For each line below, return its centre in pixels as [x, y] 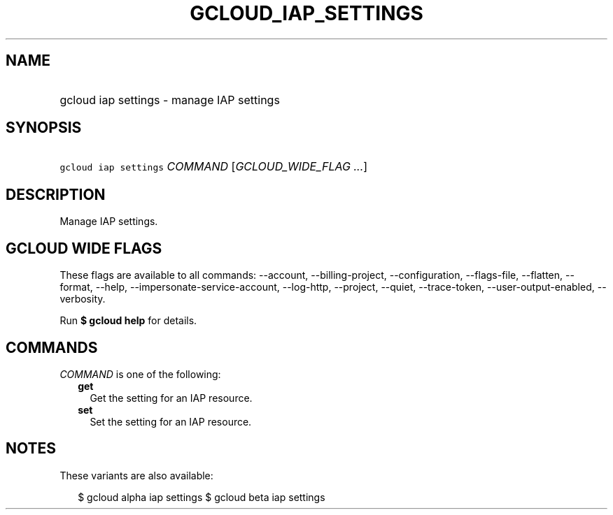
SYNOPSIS [44, 128]
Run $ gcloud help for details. [128, 321]
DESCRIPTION [56, 194]
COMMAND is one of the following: [140, 374]
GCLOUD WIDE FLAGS [84, 248]
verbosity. [83, 299]
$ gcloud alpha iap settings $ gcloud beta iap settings [202, 497]
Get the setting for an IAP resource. [171, 398]
